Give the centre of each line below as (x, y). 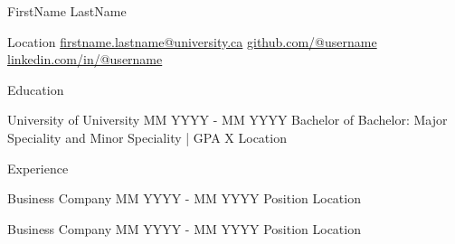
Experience (38, 168)
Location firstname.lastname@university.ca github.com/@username (192, 41)
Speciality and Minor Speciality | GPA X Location (147, 137)
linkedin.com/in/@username (85, 59)
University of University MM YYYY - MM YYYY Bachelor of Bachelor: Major (227, 120)
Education (36, 89)
